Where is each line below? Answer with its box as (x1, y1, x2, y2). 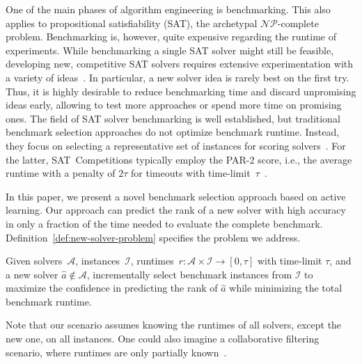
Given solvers (6, 253, 63, 268)
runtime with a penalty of (6, 166, 116, 180)
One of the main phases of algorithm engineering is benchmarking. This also (6, 2, 331, 16)
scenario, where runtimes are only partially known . (6, 345, 227, 359)
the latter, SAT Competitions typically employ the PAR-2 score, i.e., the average (6, 152, 352, 166)
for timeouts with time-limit (131, 166, 251, 180)
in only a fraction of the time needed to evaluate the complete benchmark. (6, 216, 323, 230)
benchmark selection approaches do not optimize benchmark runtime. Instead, (6, 125, 340, 139)
